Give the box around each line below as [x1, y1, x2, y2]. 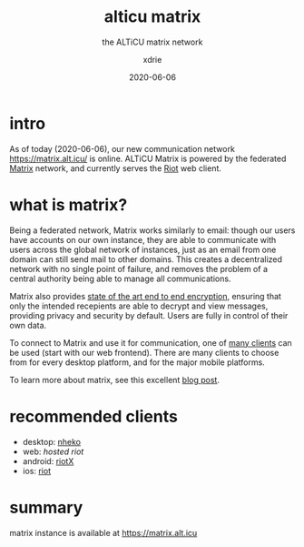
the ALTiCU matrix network [102, 36, 203, 47]
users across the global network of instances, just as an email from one [9, 244, 277, 255]
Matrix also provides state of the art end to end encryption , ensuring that [9, 290, 281, 301]
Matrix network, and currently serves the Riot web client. [9, 162, 222, 174]
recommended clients [9, 406, 179, 427]
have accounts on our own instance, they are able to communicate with [9, 234, 277, 245]
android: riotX [22, 455, 74, 466]
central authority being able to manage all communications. [9, 273, 231, 284]
